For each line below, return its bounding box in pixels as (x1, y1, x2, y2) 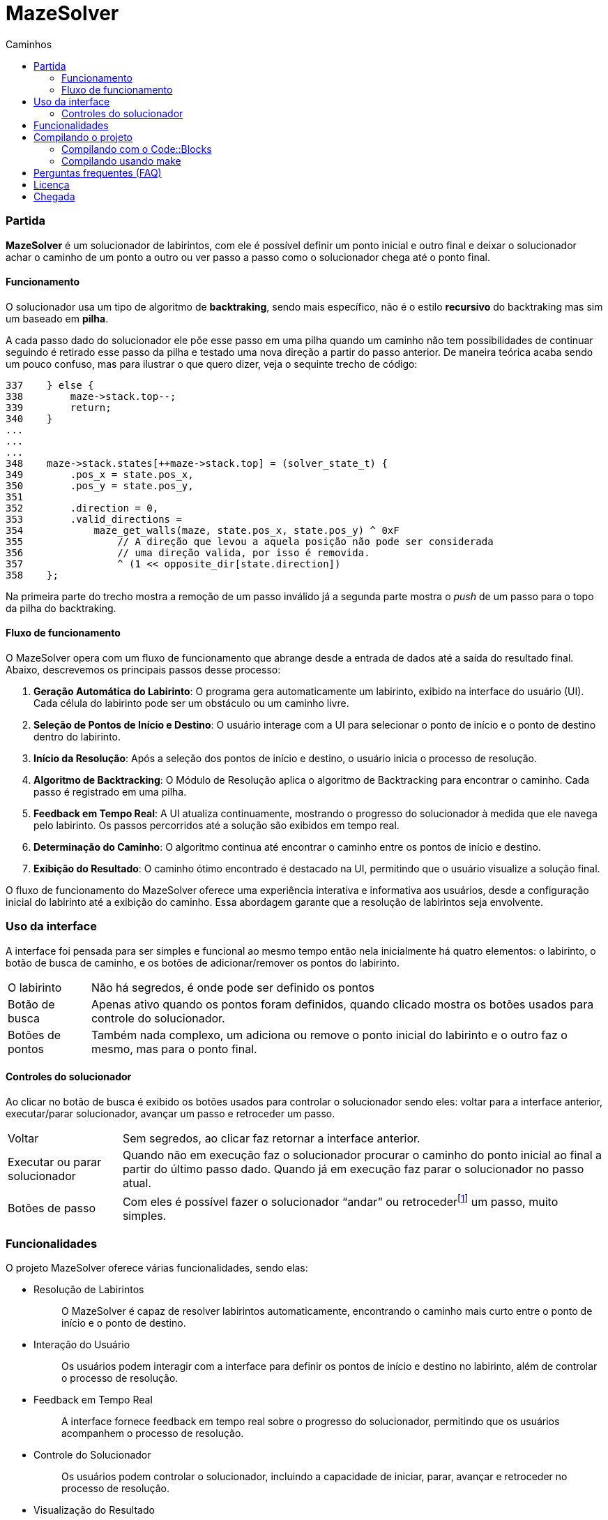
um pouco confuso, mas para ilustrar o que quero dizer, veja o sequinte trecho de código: (6, 357, 418, 370)
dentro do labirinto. (33, 730, 121, 743)
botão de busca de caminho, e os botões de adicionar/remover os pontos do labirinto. (6, 956, 400, 969)
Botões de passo (8, 1200, 96, 1215)
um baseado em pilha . (6, 312, 109, 325)
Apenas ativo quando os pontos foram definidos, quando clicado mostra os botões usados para (91, 997, 594, 1011)
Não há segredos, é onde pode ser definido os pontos (91, 980, 375, 994)
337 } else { (6, 379, 94, 391)
